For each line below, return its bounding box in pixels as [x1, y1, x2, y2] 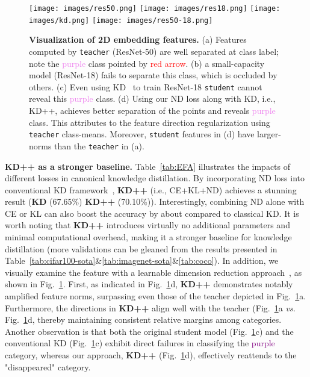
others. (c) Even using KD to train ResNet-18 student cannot [29, 80, 262, 93]
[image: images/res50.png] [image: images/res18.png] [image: [29, 4, 281, 13]
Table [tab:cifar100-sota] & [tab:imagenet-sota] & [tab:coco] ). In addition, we [5, 254, 279, 267]
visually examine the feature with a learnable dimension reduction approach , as [5, 266, 302, 278]
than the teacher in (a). [54, 139, 144, 152]
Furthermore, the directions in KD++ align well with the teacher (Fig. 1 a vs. [5, 301, 296, 314]
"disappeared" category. [5, 360, 91, 373]
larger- [257, 128, 281, 140]
